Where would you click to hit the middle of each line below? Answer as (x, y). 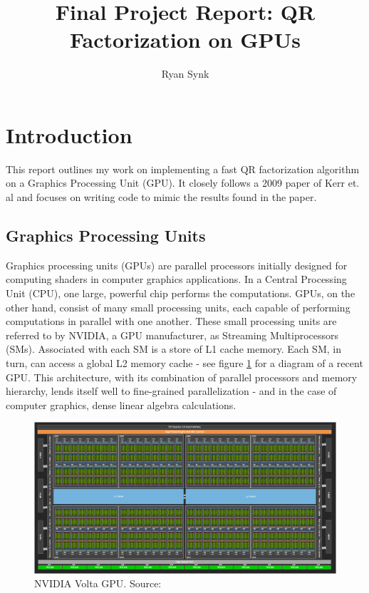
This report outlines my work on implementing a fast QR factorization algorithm (183, 169)
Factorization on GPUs (185, 40)
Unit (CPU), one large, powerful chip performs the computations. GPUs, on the (181, 293)
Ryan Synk (185, 74)
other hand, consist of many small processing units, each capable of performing (178, 307)
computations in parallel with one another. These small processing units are (171, 321)
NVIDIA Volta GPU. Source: (98, 583)
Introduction (69, 134)
